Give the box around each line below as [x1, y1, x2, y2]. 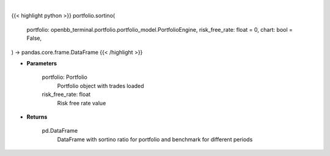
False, [26, 34, 42, 42]
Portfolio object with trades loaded [57, 82, 144, 89]
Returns [26, 113, 48, 121]
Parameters [26, 59, 57, 67]
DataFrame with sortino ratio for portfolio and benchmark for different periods [57, 135, 253, 143]
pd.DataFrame [42, 127, 78, 135]
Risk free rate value [57, 99, 106, 106]
